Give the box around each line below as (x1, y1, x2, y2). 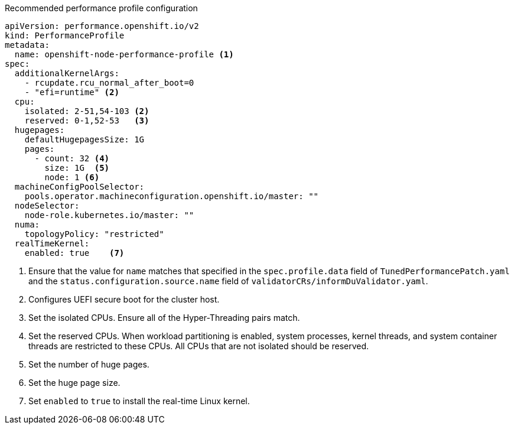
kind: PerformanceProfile (5, 31, 125, 40)
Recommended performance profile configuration (5, 3, 198, 13)
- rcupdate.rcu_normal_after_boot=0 (24, 78, 194, 87)
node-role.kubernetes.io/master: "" (24, 210, 194, 220)
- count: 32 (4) (34, 154, 110, 163)
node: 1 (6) (44, 173, 100, 182)
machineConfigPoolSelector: (14, 182, 145, 191)
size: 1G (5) (44, 163, 110, 173)
